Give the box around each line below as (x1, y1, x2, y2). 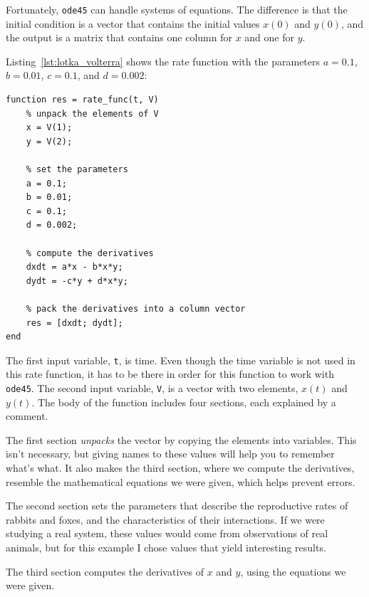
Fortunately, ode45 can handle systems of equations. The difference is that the (6, 2, 348, 16)
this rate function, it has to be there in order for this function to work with (6, 366, 334, 381)
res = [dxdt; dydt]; (26, 317, 123, 328)
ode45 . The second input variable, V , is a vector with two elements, (6, 380, 298, 395)
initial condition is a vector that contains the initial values (6, 16, 260, 31)
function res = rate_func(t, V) (6, 95, 159, 105)
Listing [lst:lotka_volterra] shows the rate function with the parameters (6, 53, 321, 68)
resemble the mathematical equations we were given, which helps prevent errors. (6, 474, 355, 489)
